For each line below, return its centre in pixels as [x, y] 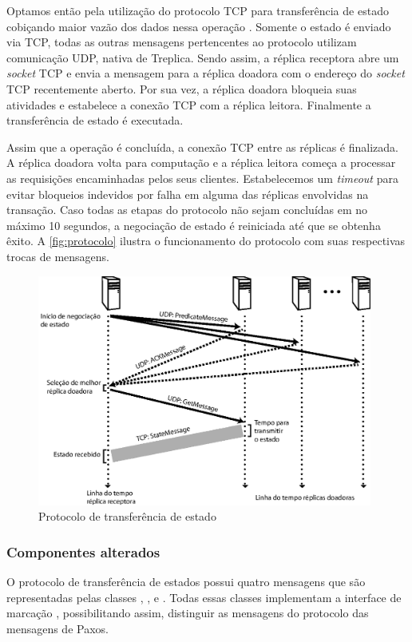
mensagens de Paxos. [57, 628]
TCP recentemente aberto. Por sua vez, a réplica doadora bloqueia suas [182, 88]
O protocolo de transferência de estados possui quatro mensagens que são [186, 581]
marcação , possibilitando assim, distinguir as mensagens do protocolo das [188, 613]
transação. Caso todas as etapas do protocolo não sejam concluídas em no [187, 210]
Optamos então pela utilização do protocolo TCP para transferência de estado [198, 10]
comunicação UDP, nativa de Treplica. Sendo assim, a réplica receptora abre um [203, 57]
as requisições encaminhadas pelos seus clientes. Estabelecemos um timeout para [202, 178]
